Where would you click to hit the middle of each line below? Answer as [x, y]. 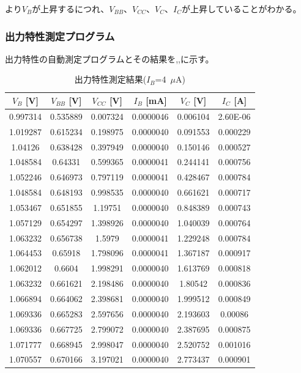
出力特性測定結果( [110, 79]
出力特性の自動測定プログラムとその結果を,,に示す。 [110, 58]
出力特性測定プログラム [60, 36]
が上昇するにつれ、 [71, 9]
